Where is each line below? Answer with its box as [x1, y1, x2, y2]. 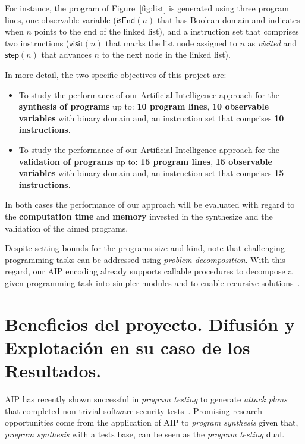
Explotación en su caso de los [5, 334, 250, 359]
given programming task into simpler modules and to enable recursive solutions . [5, 276, 300, 289]
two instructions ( [5, 36, 70, 49]
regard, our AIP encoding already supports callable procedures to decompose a [5, 265, 293, 277]
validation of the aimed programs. [5, 221, 128, 234]
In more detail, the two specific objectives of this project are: [5, 68, 227, 80]
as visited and [247, 36, 297, 49]
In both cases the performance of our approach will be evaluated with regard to [5, 198, 295, 211]
